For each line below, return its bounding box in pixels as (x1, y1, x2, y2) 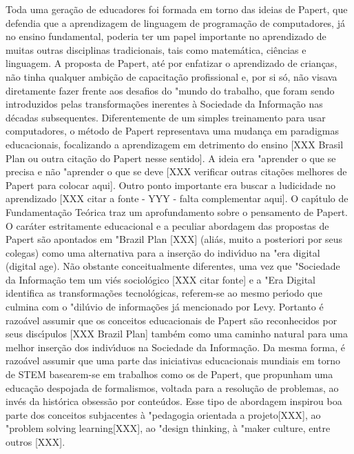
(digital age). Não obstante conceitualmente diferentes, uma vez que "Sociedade (6, 259, 340, 273)
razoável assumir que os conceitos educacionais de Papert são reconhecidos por (6, 313, 337, 327)
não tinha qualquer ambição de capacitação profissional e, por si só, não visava (6, 69, 337, 83)
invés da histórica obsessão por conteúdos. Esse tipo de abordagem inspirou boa (6, 394, 342, 408)
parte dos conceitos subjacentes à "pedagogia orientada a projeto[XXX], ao (6, 407, 321, 422)
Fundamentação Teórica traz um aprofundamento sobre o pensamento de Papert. (6, 204, 348, 219)
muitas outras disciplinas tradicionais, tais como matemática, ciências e (6, 42, 306, 57)
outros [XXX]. (6, 435, 65, 448)
